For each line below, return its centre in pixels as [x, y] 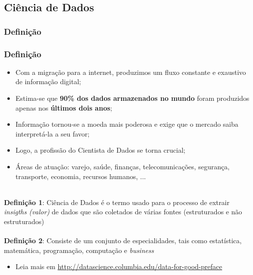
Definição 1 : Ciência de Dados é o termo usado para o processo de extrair [117, 202]
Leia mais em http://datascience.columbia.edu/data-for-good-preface [119, 266]
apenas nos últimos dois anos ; [64, 107]
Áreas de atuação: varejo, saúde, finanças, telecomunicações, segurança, [123, 166]
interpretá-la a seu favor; [52, 133]
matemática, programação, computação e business [79, 250]
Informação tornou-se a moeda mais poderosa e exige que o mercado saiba [127, 124]
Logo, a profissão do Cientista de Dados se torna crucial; [101, 150]
